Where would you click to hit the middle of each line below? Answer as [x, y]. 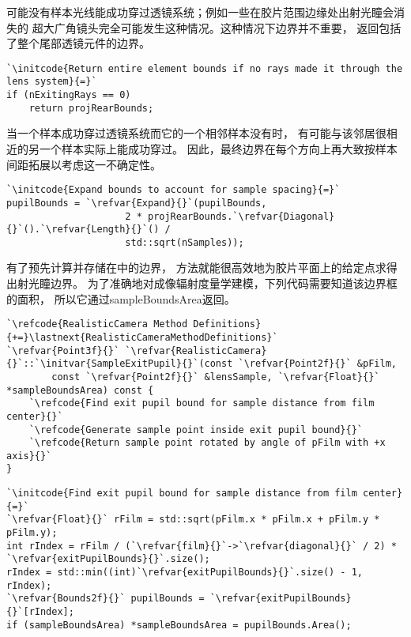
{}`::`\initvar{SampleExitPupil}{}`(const [120, 364]
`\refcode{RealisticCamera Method [97, 324]
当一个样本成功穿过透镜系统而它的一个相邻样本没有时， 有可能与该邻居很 [196, 133]
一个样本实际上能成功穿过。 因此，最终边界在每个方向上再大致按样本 [218, 149]
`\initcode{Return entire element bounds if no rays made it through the [205, 68]
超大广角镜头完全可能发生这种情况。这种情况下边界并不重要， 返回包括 [217, 27]
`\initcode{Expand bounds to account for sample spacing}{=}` [173, 190]
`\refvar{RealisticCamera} [196, 351]
